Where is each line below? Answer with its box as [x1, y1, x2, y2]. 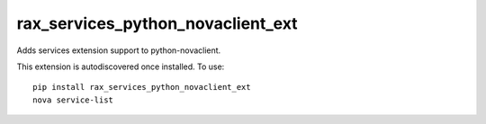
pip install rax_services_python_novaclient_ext [32, 82, 251, 93]
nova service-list [32, 94, 114, 105]
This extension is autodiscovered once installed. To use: [16, 61, 225, 72]
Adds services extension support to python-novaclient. [16, 45, 221, 56]
